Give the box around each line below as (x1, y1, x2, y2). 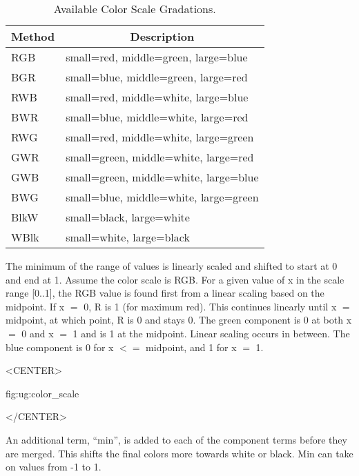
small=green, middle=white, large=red (66, 149, 254, 165)
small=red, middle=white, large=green (66, 129, 254, 145)
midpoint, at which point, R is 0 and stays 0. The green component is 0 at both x (6, 313, 352, 327)
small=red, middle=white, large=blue (66, 89, 249, 105)
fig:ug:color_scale (6, 386, 79, 400)
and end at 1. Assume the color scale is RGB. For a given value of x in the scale (6, 272, 345, 286)
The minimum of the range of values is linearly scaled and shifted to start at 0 (6, 259, 338, 272)
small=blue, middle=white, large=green (66, 189, 259, 205)
